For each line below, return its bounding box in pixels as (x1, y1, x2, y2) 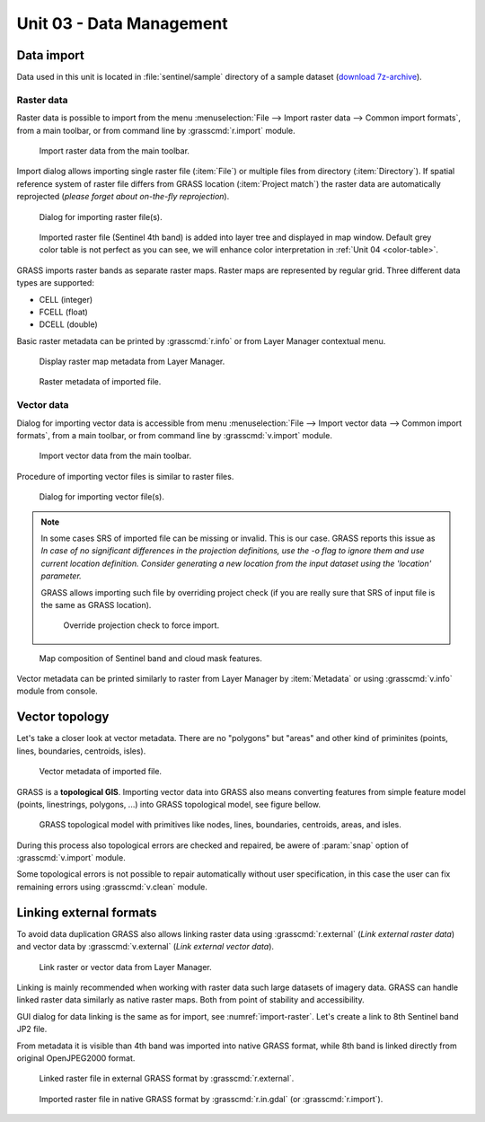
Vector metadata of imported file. (39, 766, 162, 777)
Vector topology (16, 710, 110, 725)
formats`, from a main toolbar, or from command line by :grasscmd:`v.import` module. (16, 429, 332, 440)
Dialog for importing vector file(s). (39, 491, 165, 502)
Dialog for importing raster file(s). (39, 211, 163, 222)
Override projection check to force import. (63, 620, 220, 631)
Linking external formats (16, 905, 157, 920)
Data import (16, 48, 84, 63)
